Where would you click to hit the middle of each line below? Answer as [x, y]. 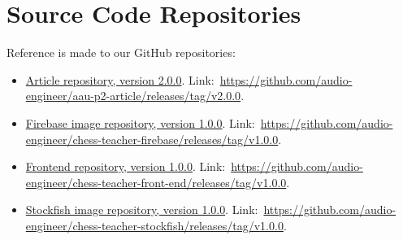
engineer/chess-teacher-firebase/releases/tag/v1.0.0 [152, 139]
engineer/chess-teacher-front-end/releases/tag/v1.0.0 [156, 182]
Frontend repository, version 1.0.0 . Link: [126, 166]
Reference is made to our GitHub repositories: [121, 52]
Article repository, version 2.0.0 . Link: [120, 79]
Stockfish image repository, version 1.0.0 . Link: [142, 209]
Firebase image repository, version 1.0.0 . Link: [140, 122]
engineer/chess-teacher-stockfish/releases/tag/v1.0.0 [154, 225]
